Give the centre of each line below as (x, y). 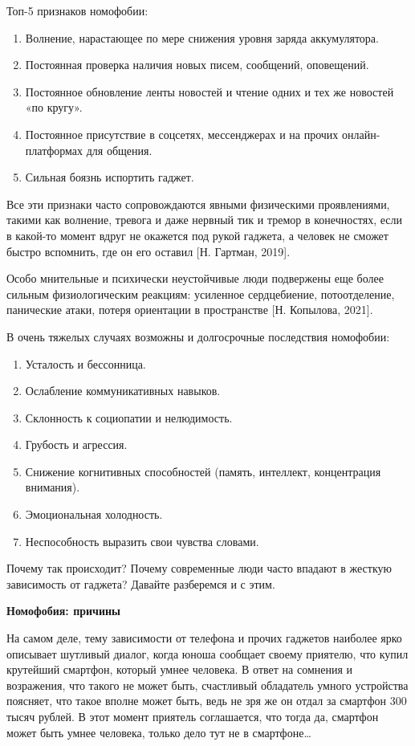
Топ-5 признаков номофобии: (77, 10)
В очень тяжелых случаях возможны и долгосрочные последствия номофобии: (198, 336)
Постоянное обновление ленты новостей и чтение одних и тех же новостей (210, 91)
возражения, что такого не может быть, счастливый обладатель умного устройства (207, 685)
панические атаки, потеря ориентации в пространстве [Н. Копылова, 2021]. (190, 310)
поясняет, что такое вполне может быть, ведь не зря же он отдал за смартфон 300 (207, 701)
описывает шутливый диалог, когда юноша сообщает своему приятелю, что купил (207, 653)
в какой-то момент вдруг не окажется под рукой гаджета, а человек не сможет (197, 235)
